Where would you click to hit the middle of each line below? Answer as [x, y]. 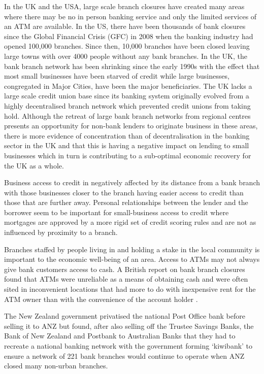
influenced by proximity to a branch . [61, 232]
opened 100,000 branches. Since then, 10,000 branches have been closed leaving [127, 46]
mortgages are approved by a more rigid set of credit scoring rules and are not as [130, 222]
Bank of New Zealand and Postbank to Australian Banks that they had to [120, 336]
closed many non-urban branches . [56, 366]
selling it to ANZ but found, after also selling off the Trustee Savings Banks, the [129, 326]
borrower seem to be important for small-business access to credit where [117, 212]
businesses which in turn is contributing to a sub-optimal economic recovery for [128, 155]
